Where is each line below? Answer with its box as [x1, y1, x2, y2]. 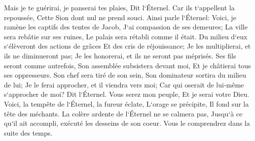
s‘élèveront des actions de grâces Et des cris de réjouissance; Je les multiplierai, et [4, 41, 251, 51]
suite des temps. [4, 127, 53, 138]
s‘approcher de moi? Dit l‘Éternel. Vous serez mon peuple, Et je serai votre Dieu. [4, 89, 250, 99]
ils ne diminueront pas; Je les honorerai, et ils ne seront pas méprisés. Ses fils [4, 50, 236, 60]
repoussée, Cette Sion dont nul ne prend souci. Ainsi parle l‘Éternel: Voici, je [4, 12, 236, 22]
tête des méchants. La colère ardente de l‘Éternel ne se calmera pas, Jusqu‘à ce [4, 108, 243, 118]
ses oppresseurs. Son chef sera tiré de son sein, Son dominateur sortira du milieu [4, 70, 246, 80]
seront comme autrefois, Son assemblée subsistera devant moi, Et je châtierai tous [4, 60, 251, 70]
